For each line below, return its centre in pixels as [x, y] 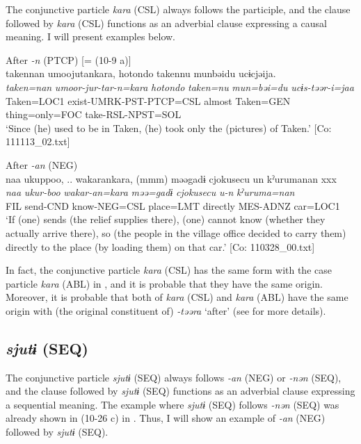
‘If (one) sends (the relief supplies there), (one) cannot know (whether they [166, 219]
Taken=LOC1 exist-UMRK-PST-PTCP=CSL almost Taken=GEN [148, 100]
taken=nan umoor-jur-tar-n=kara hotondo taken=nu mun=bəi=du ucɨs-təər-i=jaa [180, 87]
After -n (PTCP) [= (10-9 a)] [69, 59]
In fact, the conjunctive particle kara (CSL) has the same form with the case [169, 270]
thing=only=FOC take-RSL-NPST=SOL [94, 114]
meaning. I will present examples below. [91, 36]
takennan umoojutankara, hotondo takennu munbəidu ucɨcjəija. [141, 73]
